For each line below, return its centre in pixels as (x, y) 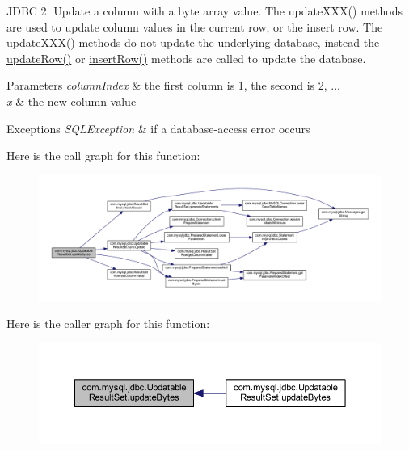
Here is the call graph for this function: (103, 156)
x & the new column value (72, 101)
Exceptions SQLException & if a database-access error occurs (158, 128)
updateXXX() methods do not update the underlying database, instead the (193, 42)
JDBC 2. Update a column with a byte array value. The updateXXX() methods (204, 11)
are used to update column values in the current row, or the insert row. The (195, 26)
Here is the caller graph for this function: (108, 324)
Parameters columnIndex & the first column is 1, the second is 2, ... (173, 85)
